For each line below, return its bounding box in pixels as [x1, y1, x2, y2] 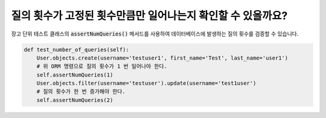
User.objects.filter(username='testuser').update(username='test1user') [36, 80, 257, 87]
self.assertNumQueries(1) [36, 71, 113, 78]
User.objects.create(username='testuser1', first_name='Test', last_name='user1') [36, 54, 289, 61]
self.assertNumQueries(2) [36, 96, 113, 104]
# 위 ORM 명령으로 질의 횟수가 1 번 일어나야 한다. [36, 63, 167, 70]
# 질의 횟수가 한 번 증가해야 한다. [36, 88, 126, 95]
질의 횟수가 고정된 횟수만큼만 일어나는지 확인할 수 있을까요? [11, 9, 288, 22]
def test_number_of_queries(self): [24, 46, 129, 53]
